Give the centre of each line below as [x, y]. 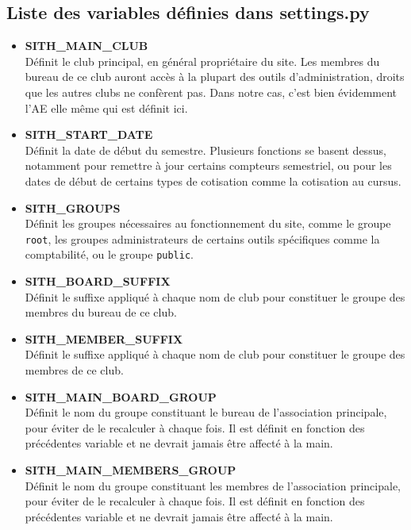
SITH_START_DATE [89, 134]
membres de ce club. [74, 370]
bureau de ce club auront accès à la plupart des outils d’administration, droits [215, 77]
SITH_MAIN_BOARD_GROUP [121, 396]
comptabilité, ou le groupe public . [109, 254]
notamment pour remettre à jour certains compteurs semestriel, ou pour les [208, 165]
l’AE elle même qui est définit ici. [106, 108]
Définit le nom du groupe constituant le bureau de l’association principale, [206, 412]
